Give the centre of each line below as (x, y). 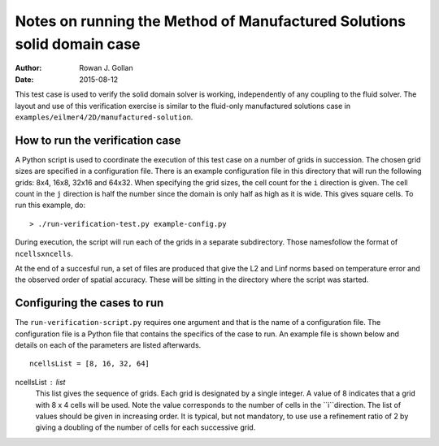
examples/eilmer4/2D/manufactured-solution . (104, 117)
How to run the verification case (98, 140)
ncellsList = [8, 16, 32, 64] (90, 364)
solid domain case (78, 44)
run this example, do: (50, 205)
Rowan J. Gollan (106, 68)
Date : (24, 79)
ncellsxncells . (44, 253)
